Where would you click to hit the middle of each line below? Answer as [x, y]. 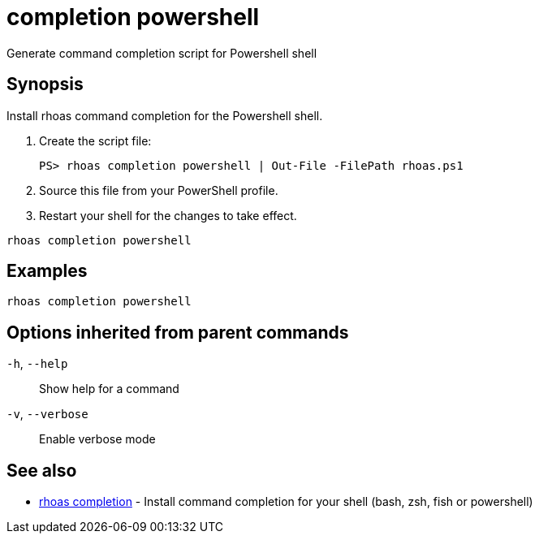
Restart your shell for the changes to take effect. [168, 215]
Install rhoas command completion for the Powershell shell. [165, 115]
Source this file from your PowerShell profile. [159, 190]
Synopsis [45, 84]
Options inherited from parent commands [178, 332]
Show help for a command [109, 389]
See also [42, 470]
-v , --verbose [47, 414]
